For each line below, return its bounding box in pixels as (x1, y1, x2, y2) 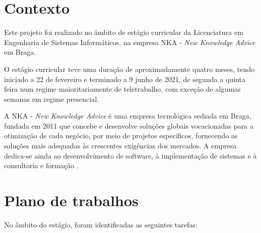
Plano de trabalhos (4, 190, 139, 211)
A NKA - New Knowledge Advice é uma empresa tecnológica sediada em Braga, (4, 110, 251, 121)
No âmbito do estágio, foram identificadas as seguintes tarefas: (4, 219, 198, 229)
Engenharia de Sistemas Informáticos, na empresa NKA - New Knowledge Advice (4, 36, 255, 47)
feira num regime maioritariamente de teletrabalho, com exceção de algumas (4, 84, 241, 94)
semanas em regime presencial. (4, 93, 99, 104)
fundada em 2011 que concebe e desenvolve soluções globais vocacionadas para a (4, 120, 253, 131)
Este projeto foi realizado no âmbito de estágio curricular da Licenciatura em (4, 27, 244, 37)
